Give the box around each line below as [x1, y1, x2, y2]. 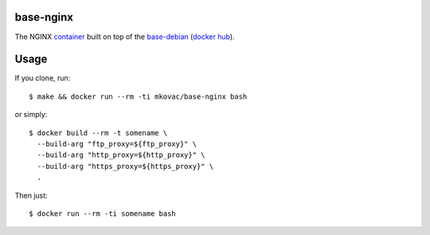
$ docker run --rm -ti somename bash [29, 209, 177, 218]
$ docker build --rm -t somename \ [29, 128, 168, 137]
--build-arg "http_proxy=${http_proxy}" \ [37, 151, 206, 159]
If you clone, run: [14, 73, 71, 83]
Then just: [14, 190, 48, 200]
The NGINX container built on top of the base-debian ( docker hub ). [14, 32, 235, 41]
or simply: [14, 110, 48, 119]
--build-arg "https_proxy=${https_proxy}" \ [37, 162, 214, 170]
